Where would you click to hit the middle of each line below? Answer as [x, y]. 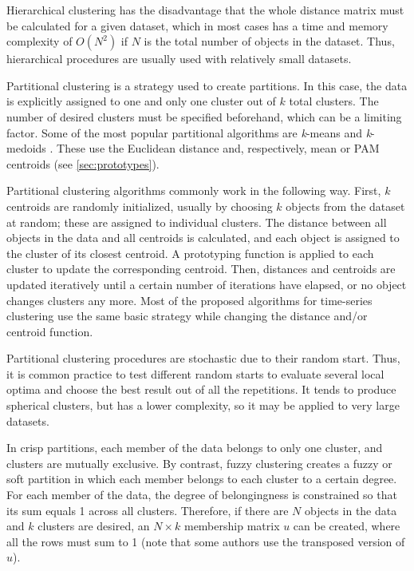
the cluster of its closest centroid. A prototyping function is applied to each [190, 253]
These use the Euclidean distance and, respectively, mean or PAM [218, 148]
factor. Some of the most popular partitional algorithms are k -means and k [189, 132]
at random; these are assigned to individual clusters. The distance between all [197, 222]
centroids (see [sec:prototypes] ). [83, 163]
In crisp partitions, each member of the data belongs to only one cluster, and [195, 448]
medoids [26, 148]
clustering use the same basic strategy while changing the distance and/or [187, 316]
